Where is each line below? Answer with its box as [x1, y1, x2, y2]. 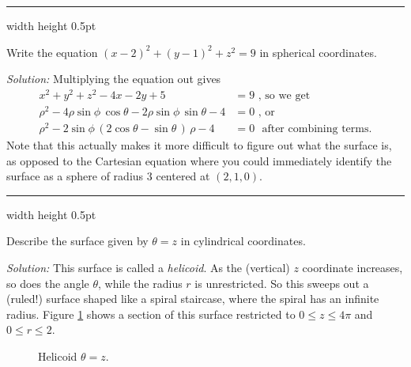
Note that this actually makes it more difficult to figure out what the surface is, [6, 137, 392, 153]
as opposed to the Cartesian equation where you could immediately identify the [6, 152, 392, 168]
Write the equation [6, 44, 98, 60]
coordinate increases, [302, 259, 403, 276]
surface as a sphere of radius [6, 168, 144, 184]
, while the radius [98, 274, 183, 291]
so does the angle [6, 274, 89, 291]
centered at [156, 168, 210, 184]
